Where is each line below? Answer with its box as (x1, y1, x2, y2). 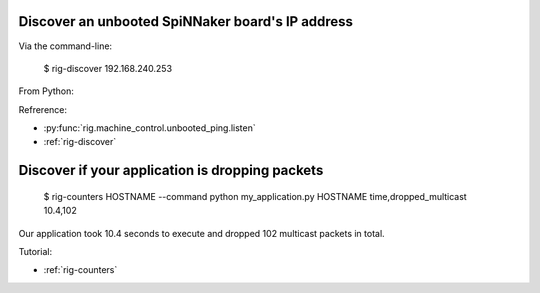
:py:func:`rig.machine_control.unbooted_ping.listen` (43, 122, 257, 134)
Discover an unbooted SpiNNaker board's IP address (18, 13, 354, 30)
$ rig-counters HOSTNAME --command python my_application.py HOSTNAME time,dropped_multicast (43, 190, 467, 202)
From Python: (18, 85, 75, 97)
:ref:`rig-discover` (43, 136, 117, 148)
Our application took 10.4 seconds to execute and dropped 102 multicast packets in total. (18, 227, 385, 239)
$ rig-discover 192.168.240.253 (43, 62, 173, 74)
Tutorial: (18, 246, 53, 258)
